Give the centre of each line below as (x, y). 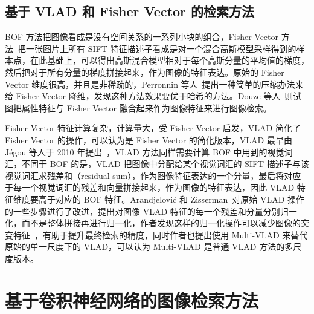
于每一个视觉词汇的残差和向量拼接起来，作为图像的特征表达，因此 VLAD (150, 187)
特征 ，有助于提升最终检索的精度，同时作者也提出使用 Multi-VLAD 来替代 (160, 234)
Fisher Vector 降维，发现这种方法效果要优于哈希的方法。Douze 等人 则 (155, 96)
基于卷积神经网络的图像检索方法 (132, 300)
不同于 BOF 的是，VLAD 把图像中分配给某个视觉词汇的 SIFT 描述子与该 (165, 164)
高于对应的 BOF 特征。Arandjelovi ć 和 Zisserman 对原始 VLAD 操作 (171, 199)
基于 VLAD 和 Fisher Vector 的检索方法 (130, 11)
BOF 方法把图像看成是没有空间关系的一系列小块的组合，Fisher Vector (142, 37)
